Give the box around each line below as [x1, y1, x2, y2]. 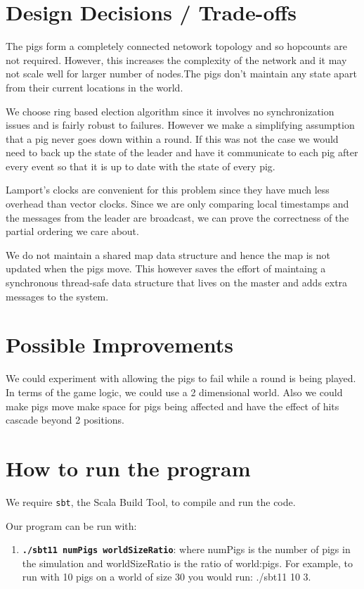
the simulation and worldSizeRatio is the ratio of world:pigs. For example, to [22, 555, 353, 570]
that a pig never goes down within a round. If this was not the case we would [6, 131, 339, 146]
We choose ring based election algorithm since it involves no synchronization [6, 103, 334, 118]
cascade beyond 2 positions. [6, 412, 125, 427]
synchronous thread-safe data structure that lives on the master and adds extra [6, 275, 348, 290]
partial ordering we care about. [6, 224, 139, 239]
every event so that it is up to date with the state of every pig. [6, 158, 275, 173]
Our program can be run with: [6, 518, 137, 533]
